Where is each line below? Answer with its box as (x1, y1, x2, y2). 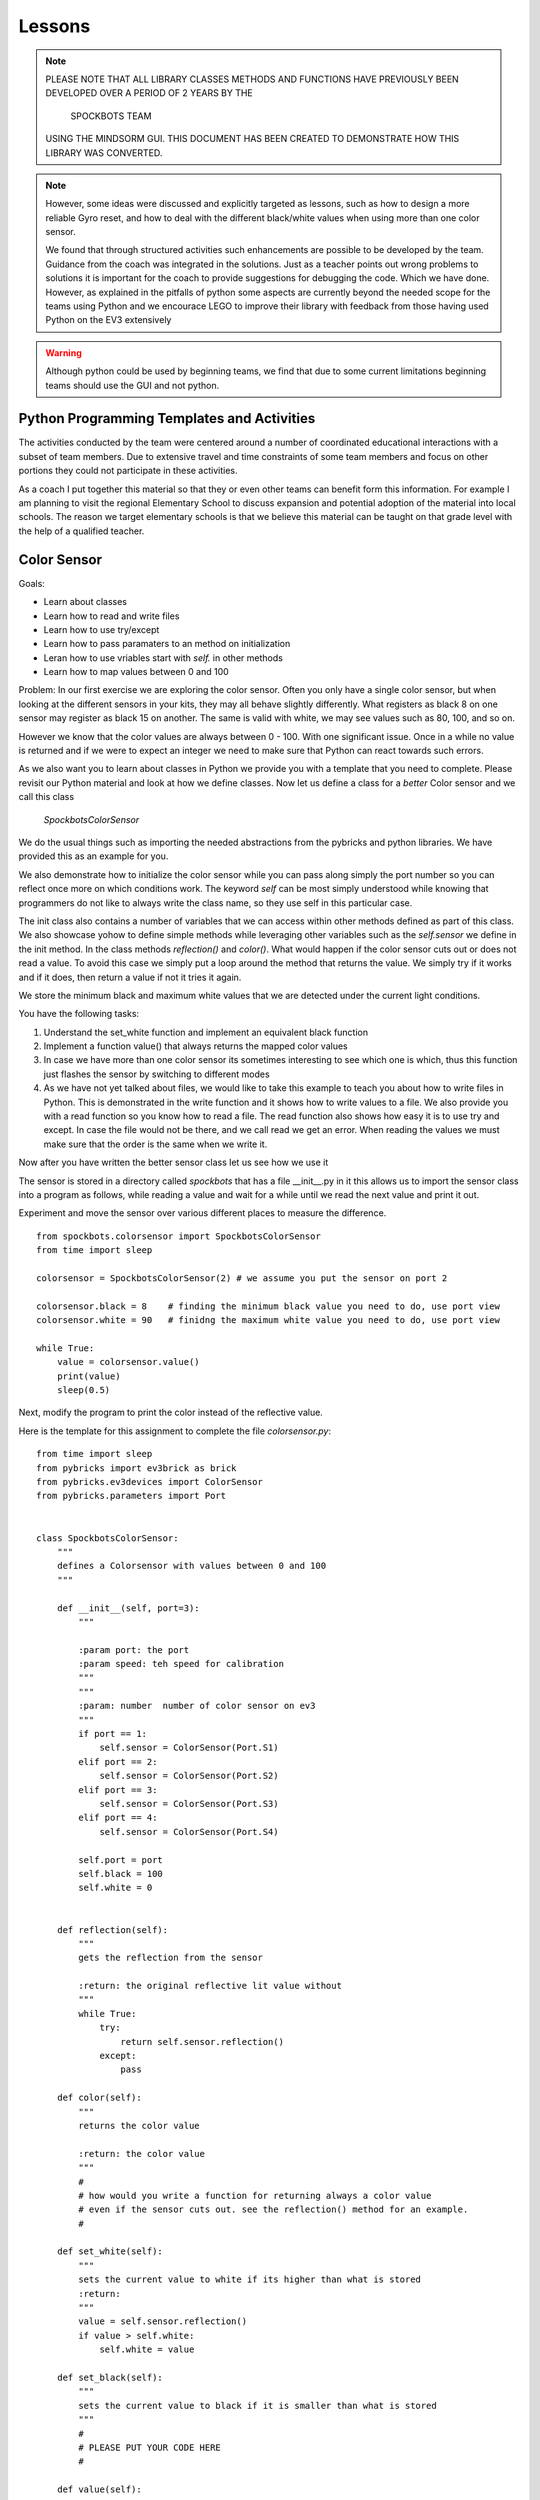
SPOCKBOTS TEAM (70, 110, 152, 122)
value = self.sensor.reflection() (78, 2316, 248, 2327)
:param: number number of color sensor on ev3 (78, 1700, 316, 1712)
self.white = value (99, 2344, 195, 2355)
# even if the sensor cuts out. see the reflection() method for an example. (78, 2204, 469, 2215)
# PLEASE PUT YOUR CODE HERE (78, 2441, 222, 2453)
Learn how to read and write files (43, 610, 180, 622)
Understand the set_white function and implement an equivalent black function (43, 1026, 369, 1038)
